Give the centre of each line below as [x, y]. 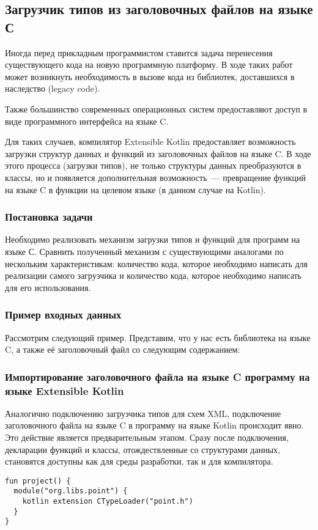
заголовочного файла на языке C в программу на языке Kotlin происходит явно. [154, 425]
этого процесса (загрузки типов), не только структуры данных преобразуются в [153, 165]
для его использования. [48, 287]
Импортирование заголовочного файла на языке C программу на [157, 376]
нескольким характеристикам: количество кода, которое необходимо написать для [157, 263]
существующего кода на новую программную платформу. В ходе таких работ [149, 64]
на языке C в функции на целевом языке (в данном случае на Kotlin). [135, 189]
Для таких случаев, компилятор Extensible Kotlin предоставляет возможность [150, 142]
